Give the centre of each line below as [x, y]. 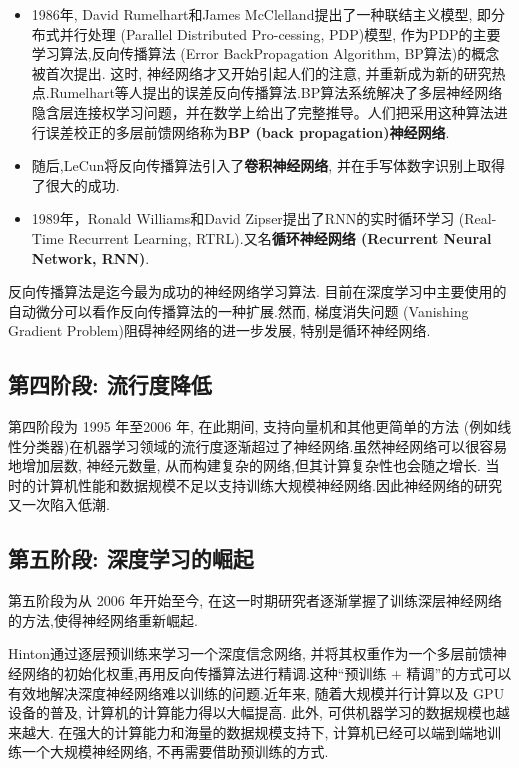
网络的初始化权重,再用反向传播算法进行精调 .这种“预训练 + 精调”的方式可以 [266, 673]
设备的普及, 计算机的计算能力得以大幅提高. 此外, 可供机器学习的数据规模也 [252, 712]
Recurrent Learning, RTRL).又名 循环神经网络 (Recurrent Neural [280, 237]
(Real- [477, 218]
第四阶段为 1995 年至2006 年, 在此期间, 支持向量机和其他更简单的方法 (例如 [253, 426]
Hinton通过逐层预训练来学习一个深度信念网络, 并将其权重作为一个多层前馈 [250, 653]
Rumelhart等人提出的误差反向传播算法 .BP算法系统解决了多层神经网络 [276, 92]
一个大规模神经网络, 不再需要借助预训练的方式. [175, 751]
